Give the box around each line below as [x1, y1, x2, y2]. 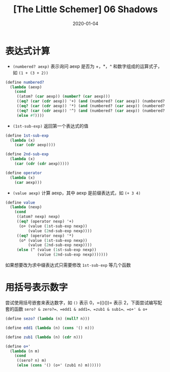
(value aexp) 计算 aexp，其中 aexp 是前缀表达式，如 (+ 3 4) [12, 190, 141, 196]
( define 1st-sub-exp [5, 133, 49, 138]
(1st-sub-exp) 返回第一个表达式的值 [12, 122, 89, 129]
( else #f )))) [16, 113, 44, 118]
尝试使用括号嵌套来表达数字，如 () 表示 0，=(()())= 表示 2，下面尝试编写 [5, 300, 158, 306]
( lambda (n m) [10, 349, 40, 354]
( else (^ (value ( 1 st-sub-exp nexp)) [16, 247, 97, 253]
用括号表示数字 [5, 282, 68, 293]
